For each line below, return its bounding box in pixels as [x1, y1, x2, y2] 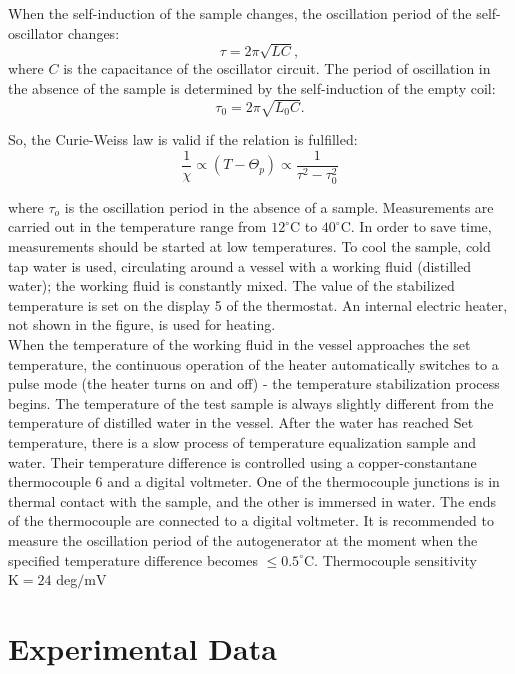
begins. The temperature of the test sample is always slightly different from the [8, 392, 494, 413]
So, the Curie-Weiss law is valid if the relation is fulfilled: [8, 129, 358, 150]
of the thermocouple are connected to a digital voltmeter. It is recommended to [8, 510, 494, 531]
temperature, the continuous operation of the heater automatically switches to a [8, 353, 499, 374]
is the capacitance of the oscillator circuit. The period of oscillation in [63, 58, 491, 79]
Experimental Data [8, 627, 277, 668]
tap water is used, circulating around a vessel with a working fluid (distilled [8, 255, 471, 276]
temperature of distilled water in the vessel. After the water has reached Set [8, 412, 474, 433]
